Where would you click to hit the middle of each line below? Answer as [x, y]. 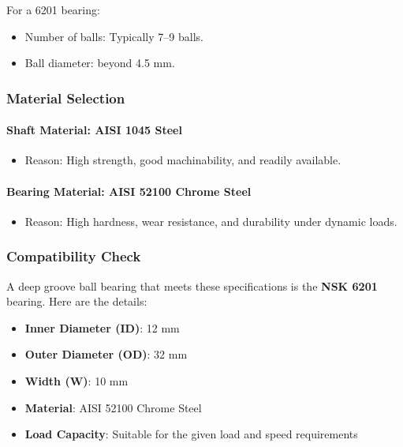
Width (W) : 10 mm [76, 381]
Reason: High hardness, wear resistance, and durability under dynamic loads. [211, 221]
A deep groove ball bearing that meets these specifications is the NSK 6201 [192, 285]
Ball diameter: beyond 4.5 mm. [100, 63]
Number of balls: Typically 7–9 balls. [114, 36]
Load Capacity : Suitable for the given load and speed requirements [191, 434]
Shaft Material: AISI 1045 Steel [94, 130]
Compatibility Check [74, 256]
